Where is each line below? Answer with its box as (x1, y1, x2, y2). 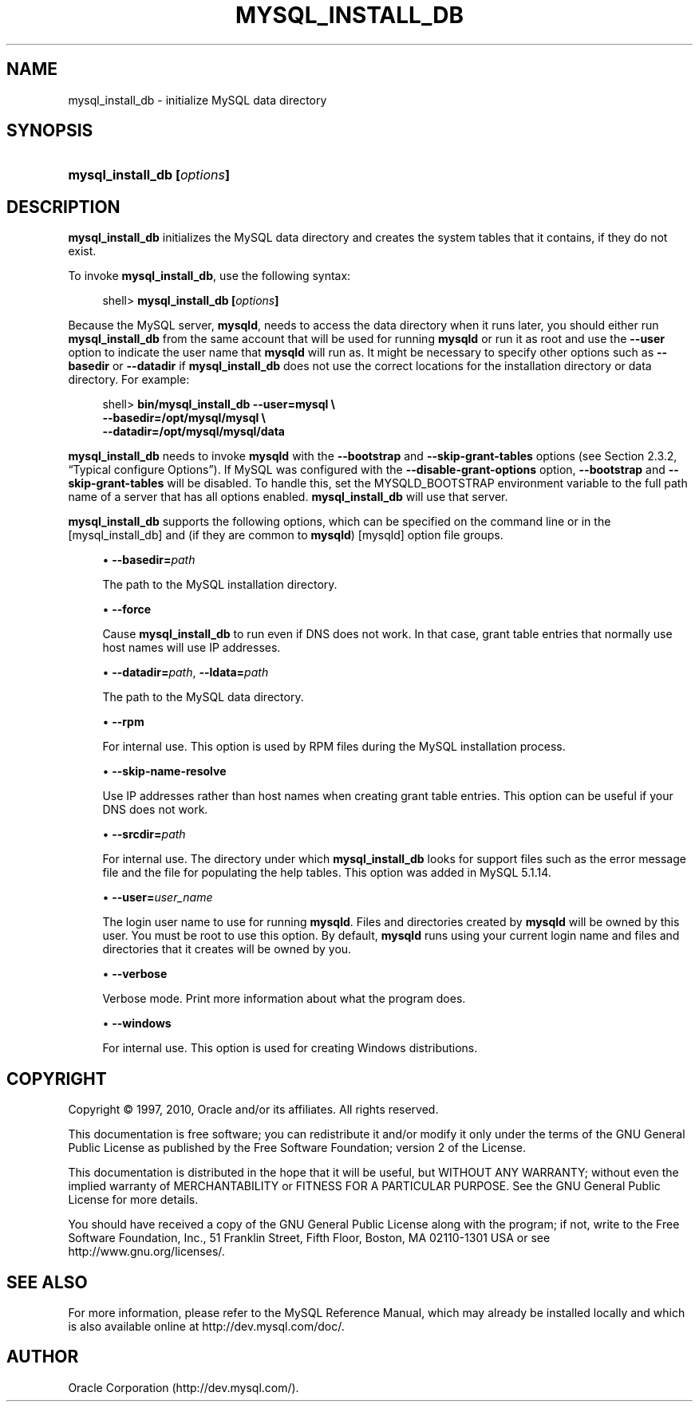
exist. (68, 244, 97, 258)
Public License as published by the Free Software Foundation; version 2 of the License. (68, 1141, 526, 1155)
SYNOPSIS (6, 120, 93, 141)
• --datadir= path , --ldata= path (102, 665, 269, 680)
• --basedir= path (102, 553, 195, 567)
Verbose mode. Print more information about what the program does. (102, 992, 466, 1006)
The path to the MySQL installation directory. (102, 578, 338, 592)
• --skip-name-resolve (102, 764, 227, 779)
